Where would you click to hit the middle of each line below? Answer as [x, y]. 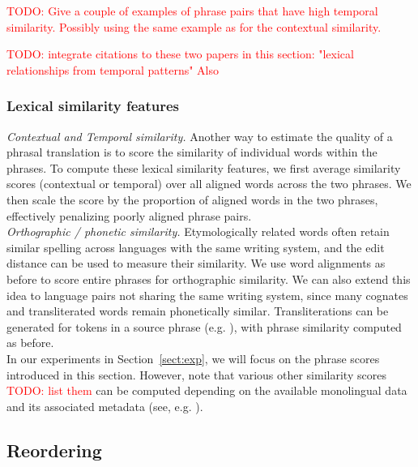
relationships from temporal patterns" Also [113, 69]
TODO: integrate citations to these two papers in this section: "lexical [180, 54]
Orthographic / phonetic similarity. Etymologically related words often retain [198, 231]
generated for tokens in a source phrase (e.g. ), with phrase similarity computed [204, 326]
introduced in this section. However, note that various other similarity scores [196, 374]
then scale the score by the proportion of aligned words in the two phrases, [192, 199]
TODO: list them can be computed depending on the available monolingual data [207, 390]
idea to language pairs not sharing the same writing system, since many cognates [207, 295]
